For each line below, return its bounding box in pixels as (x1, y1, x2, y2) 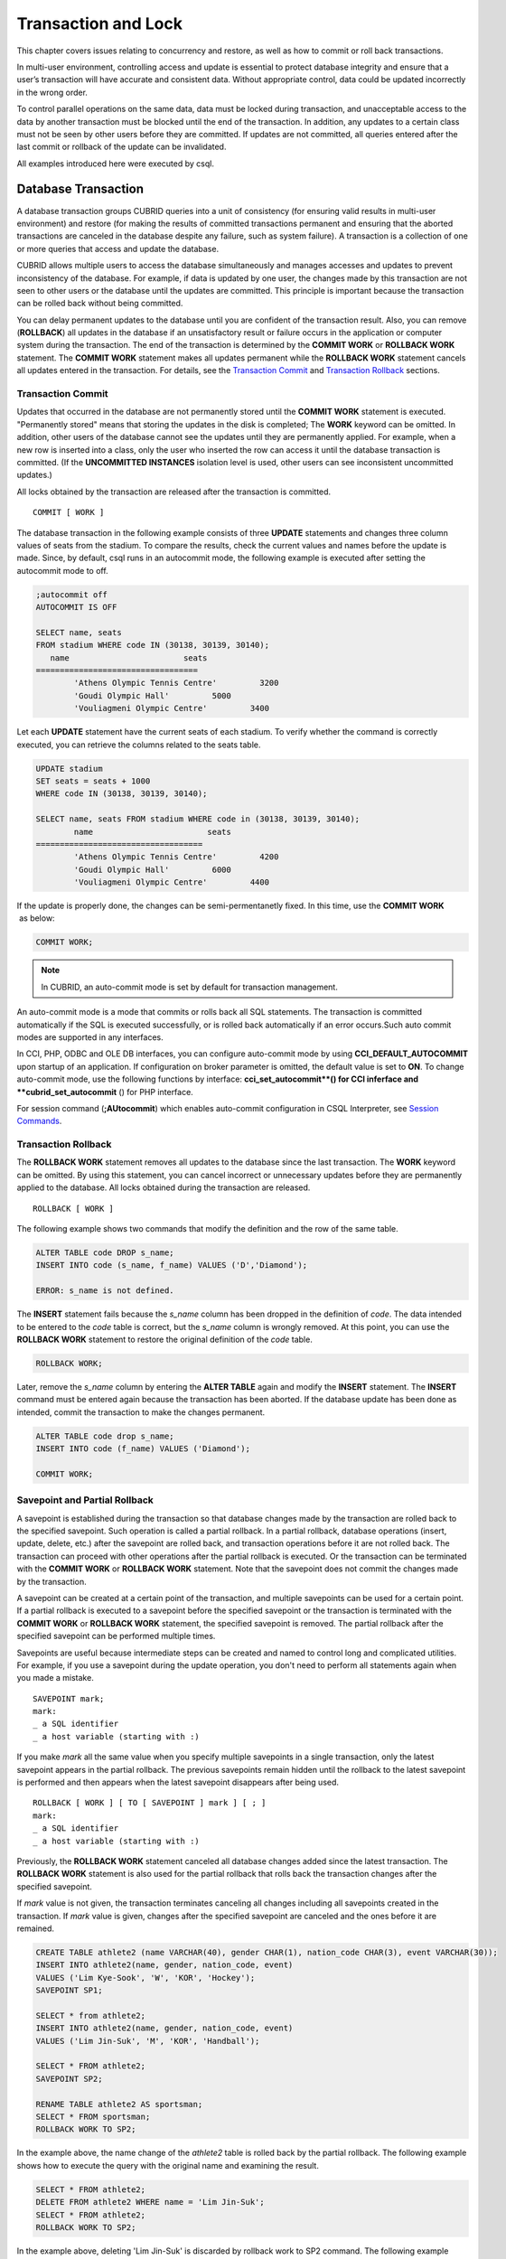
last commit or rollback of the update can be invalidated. (16, 141, 227, 153)
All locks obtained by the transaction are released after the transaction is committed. (16, 486, 332, 497)
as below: (18, 913, 55, 923)
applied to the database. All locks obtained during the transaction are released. (16, 1182, 311, 1193)
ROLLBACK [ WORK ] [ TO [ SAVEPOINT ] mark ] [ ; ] (33, 1798, 267, 1808)
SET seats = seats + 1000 (35, 775, 151, 786)
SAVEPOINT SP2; (35, 2074, 103, 2084)
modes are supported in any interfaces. (16, 1031, 164, 1043)
